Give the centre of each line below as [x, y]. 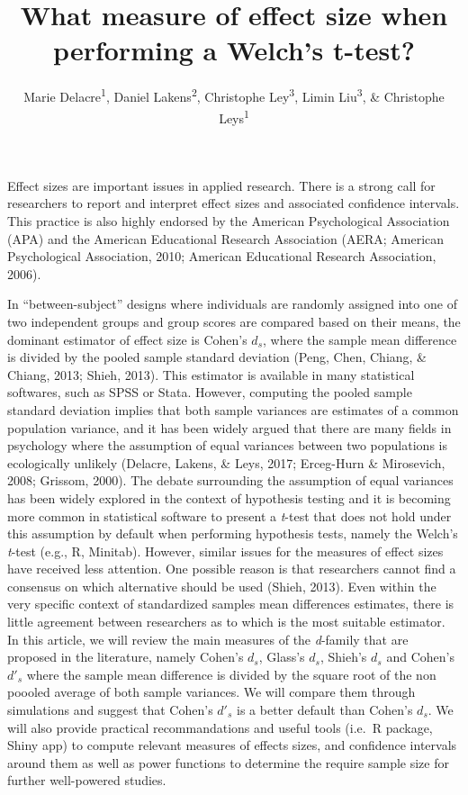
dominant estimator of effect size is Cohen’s [127, 339]
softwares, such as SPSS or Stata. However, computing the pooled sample [210, 392]
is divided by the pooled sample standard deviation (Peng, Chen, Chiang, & [217, 357]
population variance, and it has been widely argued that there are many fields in [229, 427]
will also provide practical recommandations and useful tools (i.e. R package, [220, 727]
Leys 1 [234, 116]
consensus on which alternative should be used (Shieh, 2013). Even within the [222, 586]
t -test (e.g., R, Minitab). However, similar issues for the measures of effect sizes [225, 551]
